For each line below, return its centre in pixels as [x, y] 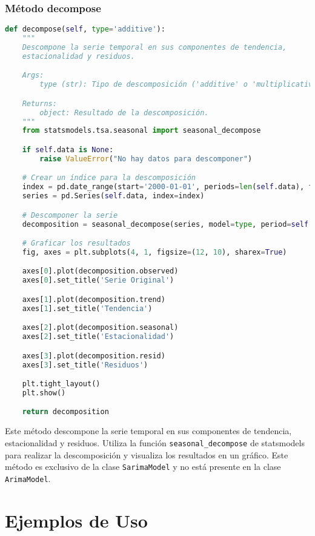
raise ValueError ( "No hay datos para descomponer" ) [146, 159]
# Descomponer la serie [70, 215]
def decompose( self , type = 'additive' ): [85, 29]
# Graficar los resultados [76, 243]
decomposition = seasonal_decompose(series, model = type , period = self [165, 224]
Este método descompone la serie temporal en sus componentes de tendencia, [148, 431]
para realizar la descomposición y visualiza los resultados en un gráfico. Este [147, 454]
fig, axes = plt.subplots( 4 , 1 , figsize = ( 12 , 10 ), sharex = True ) [154, 252]
